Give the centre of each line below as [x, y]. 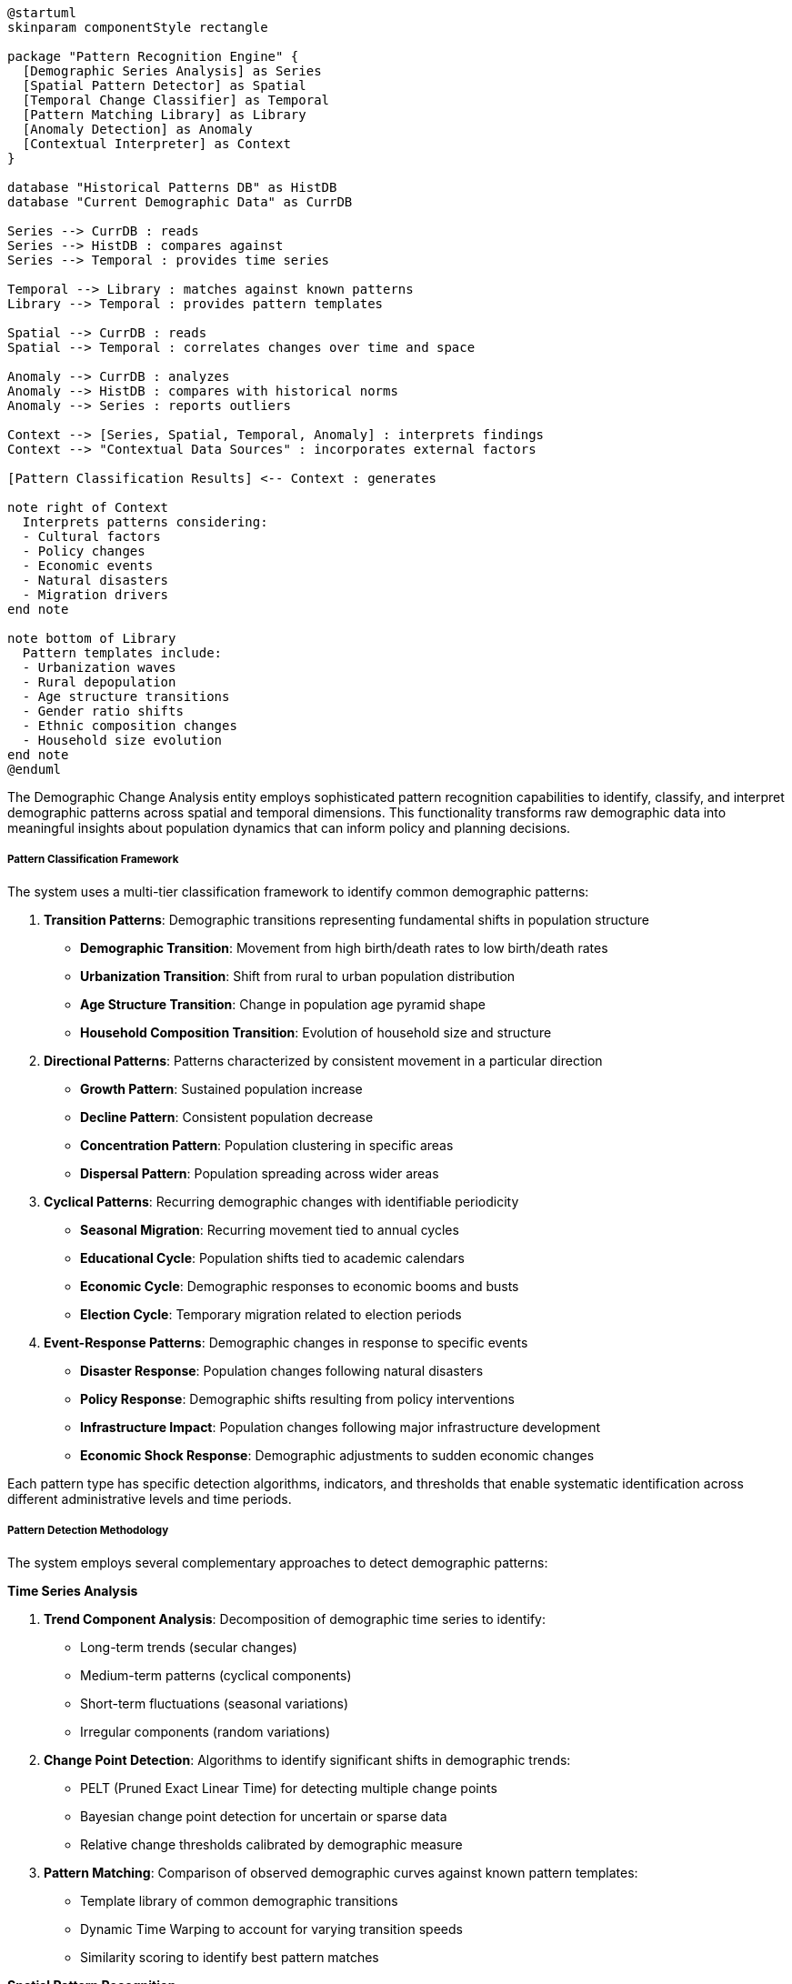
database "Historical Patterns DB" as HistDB [172, 187]
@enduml [35, 769]
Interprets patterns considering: [145, 522]
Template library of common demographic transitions [239, 1900]
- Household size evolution [122, 740]
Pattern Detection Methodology [88, 1531]
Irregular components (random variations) [206, 1731]
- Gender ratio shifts [103, 711]
